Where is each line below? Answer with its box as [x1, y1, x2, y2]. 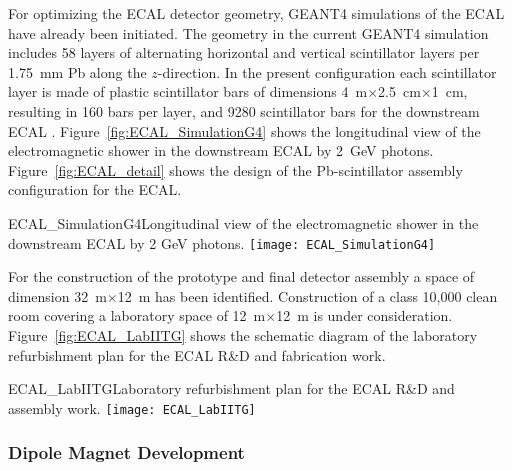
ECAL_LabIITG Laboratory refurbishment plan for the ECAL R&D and [8, 378, 455, 399]
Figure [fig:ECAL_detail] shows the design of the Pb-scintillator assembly [8, 159, 463, 180]
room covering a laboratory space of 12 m [8, 305, 266, 326]
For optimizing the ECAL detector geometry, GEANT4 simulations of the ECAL [8, 3, 505, 23]
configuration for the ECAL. [8, 179, 182, 200]
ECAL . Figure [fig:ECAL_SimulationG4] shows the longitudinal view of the [8, 120, 481, 141]
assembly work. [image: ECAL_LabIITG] [8, 397, 256, 418]
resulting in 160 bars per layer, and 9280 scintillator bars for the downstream [8, 100, 480, 121]
